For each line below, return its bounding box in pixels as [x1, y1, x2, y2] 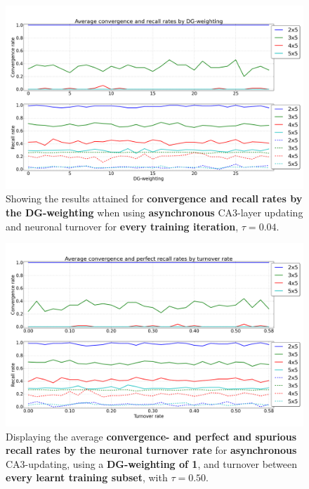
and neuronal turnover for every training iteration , [6, 219, 239, 233]
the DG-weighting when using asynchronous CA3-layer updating [6, 205, 303, 220]
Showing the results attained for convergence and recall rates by [6, 191, 303, 206]
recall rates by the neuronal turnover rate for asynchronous [6, 443, 297, 457]
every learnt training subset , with [6, 470, 168, 485]
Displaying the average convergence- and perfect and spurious [6, 429, 297, 443]
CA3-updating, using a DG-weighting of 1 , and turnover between [6, 456, 298, 471]
